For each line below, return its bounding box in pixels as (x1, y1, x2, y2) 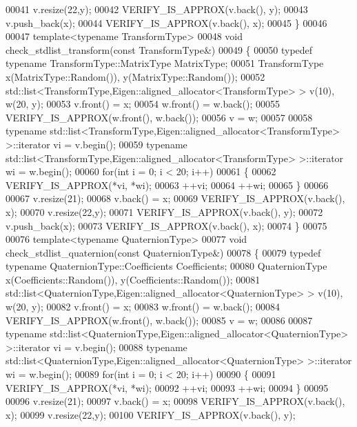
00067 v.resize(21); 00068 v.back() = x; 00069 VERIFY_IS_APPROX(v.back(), (6, 191, 345, 206)
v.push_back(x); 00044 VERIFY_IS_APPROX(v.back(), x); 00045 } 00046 (6, 15, 327, 30)
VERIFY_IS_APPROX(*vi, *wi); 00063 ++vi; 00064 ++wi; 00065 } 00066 (6, 177, 329, 192)
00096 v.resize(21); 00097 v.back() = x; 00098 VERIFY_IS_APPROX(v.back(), (6, 394, 345, 408)
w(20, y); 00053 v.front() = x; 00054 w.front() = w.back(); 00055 (6, 97, 280, 111)
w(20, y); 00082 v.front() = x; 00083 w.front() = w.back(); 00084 (6, 299, 280, 314)
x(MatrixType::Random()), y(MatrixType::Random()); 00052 (6, 69, 265, 83)
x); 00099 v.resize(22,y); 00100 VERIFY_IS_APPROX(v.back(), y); (6, 407, 296, 421)
